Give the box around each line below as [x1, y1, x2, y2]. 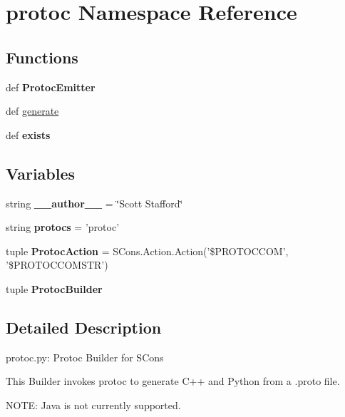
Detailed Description [6, 316, 162, 338]
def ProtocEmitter [6, 79, 96, 94]
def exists [6, 127, 51, 142]
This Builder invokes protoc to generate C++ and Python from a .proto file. [6, 374, 340, 388]
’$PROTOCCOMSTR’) [6, 257, 108, 272]
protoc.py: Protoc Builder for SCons [6, 349, 164, 364]
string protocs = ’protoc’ [6, 220, 120, 235]
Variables [6, 162, 76, 184]
